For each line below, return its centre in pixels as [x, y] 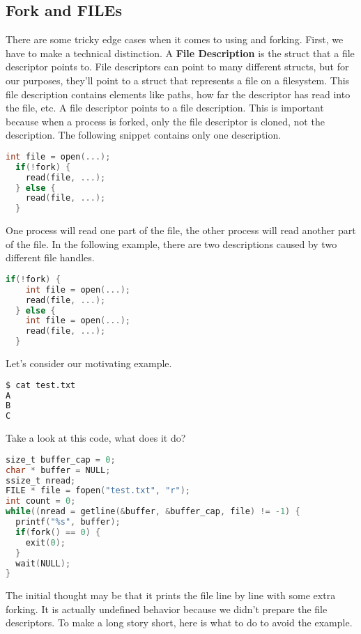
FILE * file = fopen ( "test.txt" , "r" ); [98, 491]
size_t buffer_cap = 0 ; [61, 459]
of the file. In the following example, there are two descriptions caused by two [171, 243]
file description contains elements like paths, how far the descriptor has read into [178, 94]
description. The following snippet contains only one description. [144, 135]
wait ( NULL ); [43, 563]
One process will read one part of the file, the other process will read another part [181, 230]
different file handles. [50, 257]
